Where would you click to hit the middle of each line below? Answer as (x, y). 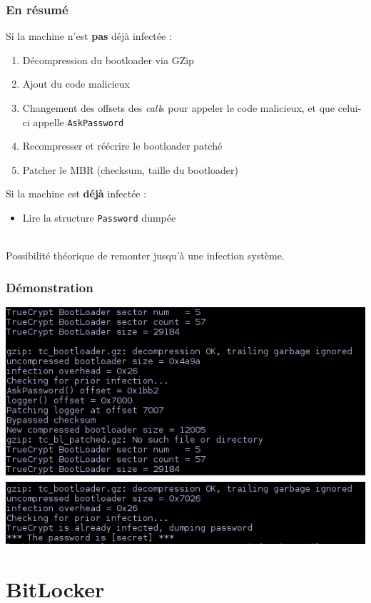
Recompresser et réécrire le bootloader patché (122, 146)
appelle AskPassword (78, 122)
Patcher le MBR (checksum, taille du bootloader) (130, 169)
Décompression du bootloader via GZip (108, 60)
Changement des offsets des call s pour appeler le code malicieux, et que (179, 108)
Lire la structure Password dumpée (99, 218)
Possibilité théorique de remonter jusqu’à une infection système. (145, 256)
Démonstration (50, 287)
